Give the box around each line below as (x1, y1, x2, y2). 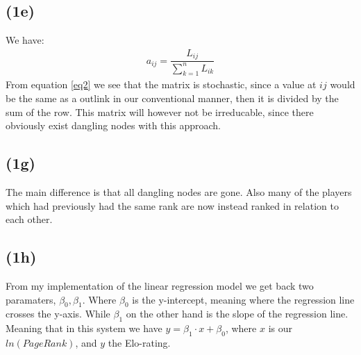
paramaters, (6, 292, 56, 306)
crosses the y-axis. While (6, 306, 110, 321)
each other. (6, 212, 53, 226)
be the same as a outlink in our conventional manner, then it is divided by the (6, 91, 339, 106)
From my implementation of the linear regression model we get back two (6, 279, 314, 293)
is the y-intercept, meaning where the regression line (132, 292, 355, 306)
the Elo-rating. (108, 336, 171, 349)
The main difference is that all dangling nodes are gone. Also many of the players (6, 185, 352, 199)
